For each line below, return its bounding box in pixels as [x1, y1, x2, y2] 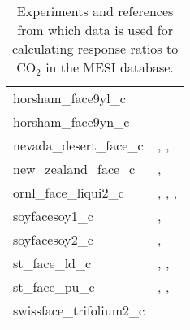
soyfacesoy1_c [13, 206, 93, 225]
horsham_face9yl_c [13, 89, 126, 107]
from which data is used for [17, 20, 173, 39]
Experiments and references [16, 2, 174, 20]
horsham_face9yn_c [13, 112, 130, 131]
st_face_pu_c [13, 277, 95, 296]
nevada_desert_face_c [13, 136, 144, 154]
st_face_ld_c [13, 254, 92, 272]
